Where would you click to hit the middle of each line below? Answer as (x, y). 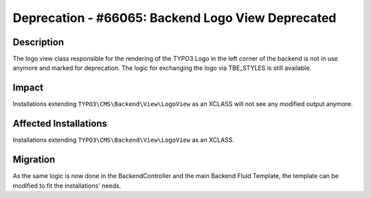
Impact (28, 88)
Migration (34, 160)
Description (38, 42)
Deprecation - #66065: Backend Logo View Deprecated (175, 18)
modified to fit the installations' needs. (67, 186)
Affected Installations (60, 124)
